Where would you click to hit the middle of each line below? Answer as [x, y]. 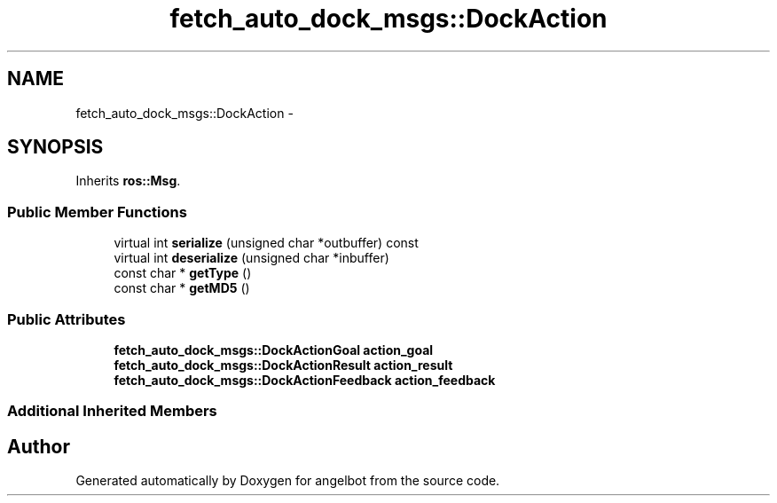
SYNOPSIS [55, 147]
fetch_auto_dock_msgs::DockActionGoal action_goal [274, 350]
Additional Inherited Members [112, 411]
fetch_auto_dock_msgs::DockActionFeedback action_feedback [305, 380]
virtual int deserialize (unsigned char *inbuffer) [251, 258]
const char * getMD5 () [182, 288]
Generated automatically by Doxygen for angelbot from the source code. [288, 481]
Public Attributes [67, 319]
